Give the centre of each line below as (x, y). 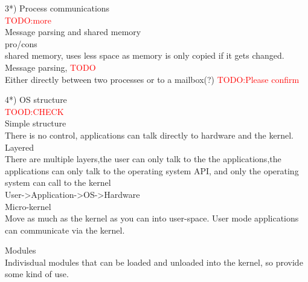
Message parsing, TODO (50, 67)
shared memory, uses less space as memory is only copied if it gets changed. (145, 55)
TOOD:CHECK (34, 111)
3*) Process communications (57, 8)
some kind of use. (37, 274)
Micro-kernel (28, 206)
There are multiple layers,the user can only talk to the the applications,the (143, 159)
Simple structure (36, 123)
